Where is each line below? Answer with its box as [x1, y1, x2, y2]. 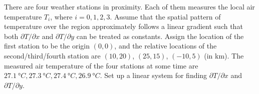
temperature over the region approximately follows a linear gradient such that [4, 21, 243, 31]
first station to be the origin [4, 40, 90, 51]
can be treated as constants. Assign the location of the [76, 30, 244, 41]
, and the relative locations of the [114, 40, 217, 51]
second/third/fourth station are [4, 50, 101, 60]
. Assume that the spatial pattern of [110, 11, 221, 21]
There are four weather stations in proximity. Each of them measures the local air [4, 1, 255, 11]
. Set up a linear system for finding [100, 70, 207, 80]
